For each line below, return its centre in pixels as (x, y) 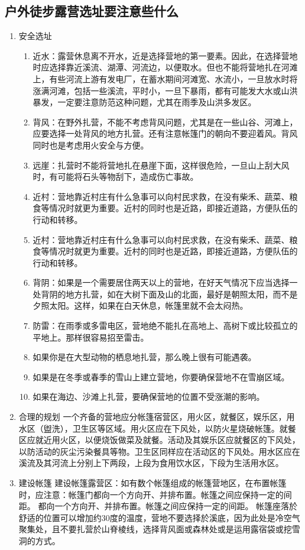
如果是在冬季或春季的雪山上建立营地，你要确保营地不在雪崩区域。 (161, 376)
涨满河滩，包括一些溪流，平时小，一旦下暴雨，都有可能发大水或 (157, 90)
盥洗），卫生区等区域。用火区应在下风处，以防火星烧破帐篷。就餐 (170, 428)
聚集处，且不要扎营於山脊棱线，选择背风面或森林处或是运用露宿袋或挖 (155, 529)
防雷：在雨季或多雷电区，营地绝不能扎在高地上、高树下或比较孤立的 (165, 326)
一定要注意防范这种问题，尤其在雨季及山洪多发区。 (157, 102)
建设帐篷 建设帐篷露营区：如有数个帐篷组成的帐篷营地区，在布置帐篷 (152, 483)
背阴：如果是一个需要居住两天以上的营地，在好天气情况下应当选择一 (165, 282)
